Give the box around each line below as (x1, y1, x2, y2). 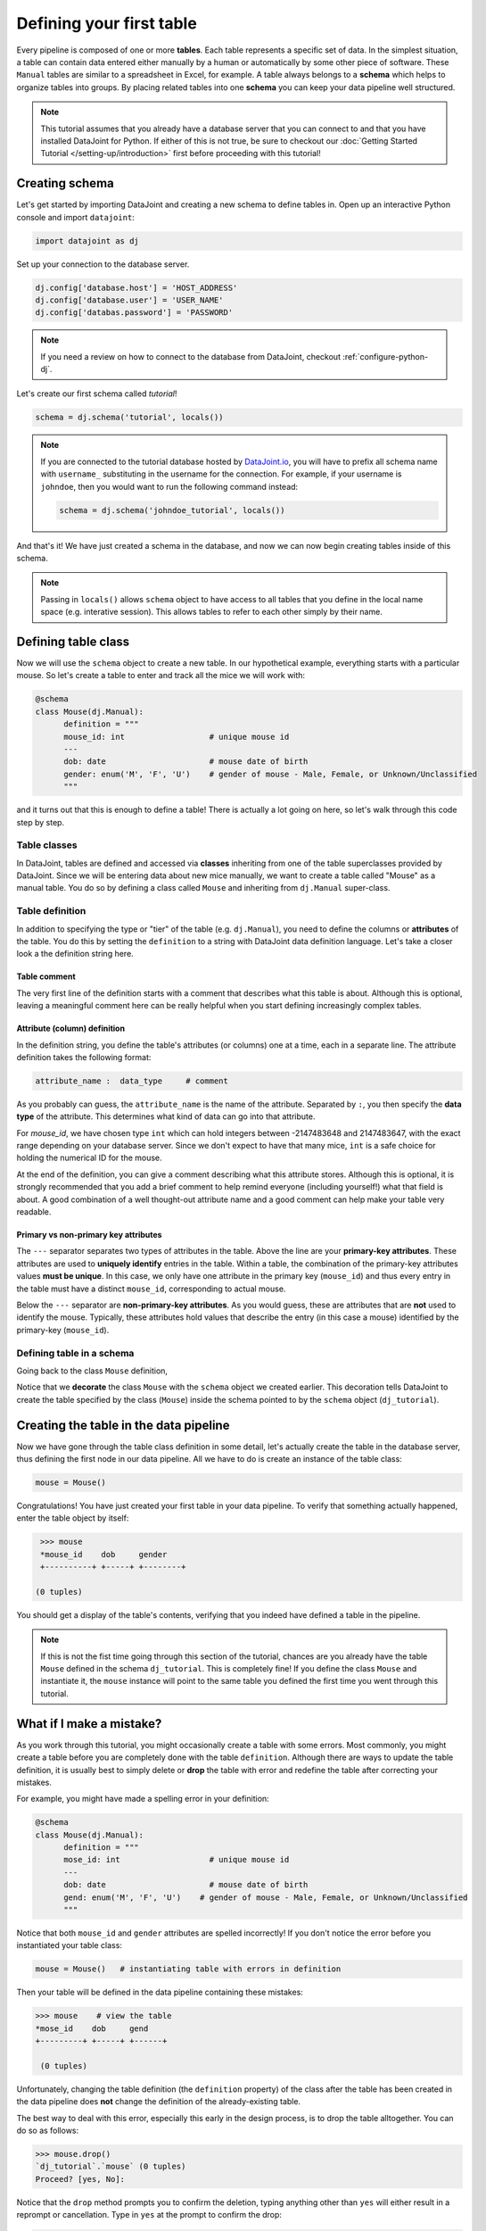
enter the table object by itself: (16, 1513, 129, 1523)
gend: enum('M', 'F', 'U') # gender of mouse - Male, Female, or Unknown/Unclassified (63, 1892, 468, 1903)
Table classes (16, 839, 78, 851)
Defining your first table (16, 13, 198, 33)
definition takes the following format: (16, 1051, 152, 1062)
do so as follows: (16, 2125, 79, 2136)
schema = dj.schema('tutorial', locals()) (35, 412, 224, 423)
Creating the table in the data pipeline (16, 1417, 230, 1432)
